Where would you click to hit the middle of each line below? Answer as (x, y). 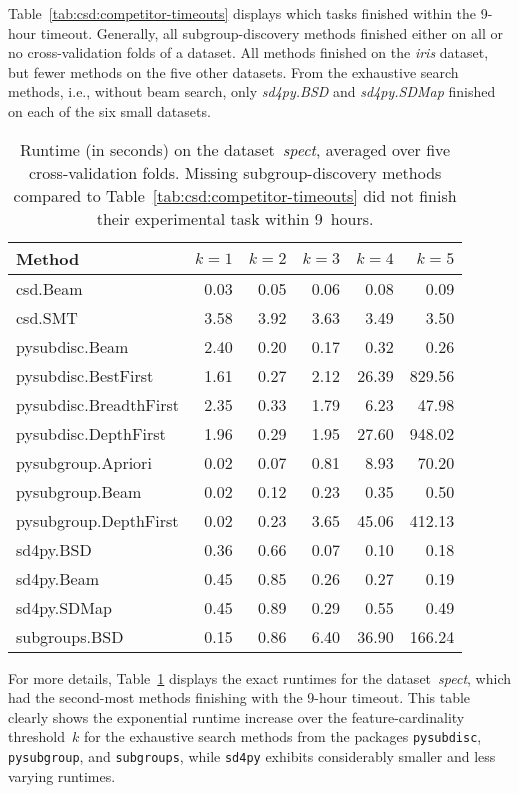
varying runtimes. (62, 775)
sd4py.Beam (57, 578)
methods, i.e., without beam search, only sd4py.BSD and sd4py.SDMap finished (252, 91)
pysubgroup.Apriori (84, 462)
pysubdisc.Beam (72, 346)
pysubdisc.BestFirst (85, 375)
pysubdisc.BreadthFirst (98, 404)
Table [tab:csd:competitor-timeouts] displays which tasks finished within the (242, 13)
